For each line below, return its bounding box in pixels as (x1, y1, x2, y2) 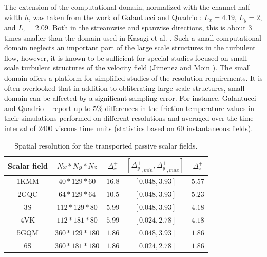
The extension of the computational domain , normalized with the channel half (4, 2, 250, 12)
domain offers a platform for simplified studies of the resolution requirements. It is (4, 72, 263, 83)
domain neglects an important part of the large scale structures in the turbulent (4, 42, 256, 53)
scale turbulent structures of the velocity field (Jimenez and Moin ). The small (4, 62, 251, 73)
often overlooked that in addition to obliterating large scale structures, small (4, 82, 245, 93)
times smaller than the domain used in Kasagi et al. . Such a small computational (4, 32, 261, 43)
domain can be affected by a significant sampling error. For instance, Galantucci (4, 93, 256, 103)
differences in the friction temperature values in (105, 102, 254, 113)
